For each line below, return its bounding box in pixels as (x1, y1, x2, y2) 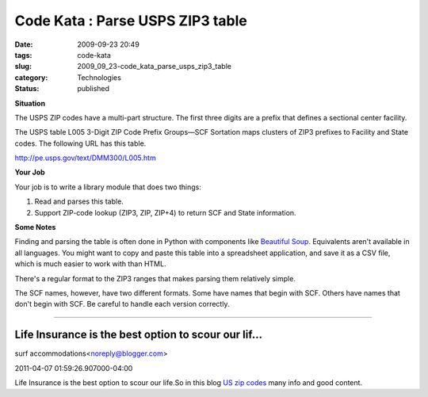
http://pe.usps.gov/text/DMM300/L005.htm (14, 153, 156, 162)
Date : (14, 40, 33, 49)
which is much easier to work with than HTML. (14, 259, 166, 269)
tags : (14, 50, 32, 59)
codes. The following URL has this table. (14, 139, 147, 148)
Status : (14, 84, 40, 94)
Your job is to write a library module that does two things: (14, 182, 202, 192)
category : (14, 72, 48, 82)
